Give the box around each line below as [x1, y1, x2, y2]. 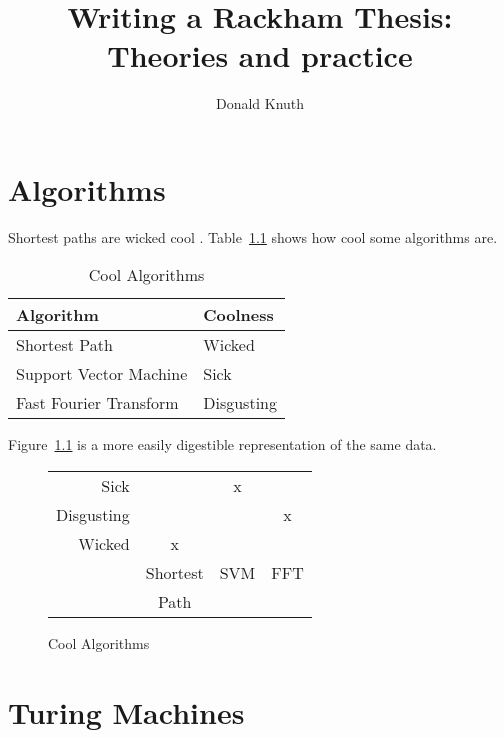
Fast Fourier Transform [16, 391, 179, 415]
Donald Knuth [215, 93, 305, 114]
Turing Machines [8, 691, 245, 732]
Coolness [203, 303, 274, 327]
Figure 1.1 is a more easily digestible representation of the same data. [8, 434, 437, 455]
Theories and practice [107, 35, 413, 76]
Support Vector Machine [16, 362, 188, 386]
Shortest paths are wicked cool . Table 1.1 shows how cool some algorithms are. [8, 226, 498, 247]
